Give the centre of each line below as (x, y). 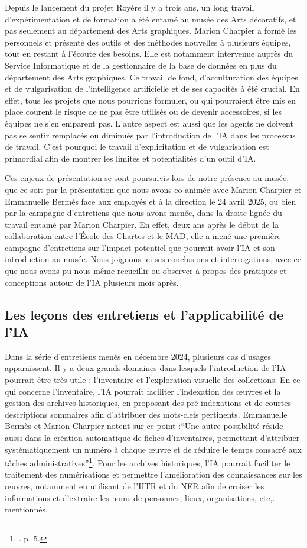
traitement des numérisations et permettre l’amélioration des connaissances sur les (153, 474)
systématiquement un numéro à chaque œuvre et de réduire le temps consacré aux (153, 449)
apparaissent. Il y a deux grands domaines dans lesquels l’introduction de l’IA (146, 368)
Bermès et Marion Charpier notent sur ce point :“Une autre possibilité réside (144, 426)
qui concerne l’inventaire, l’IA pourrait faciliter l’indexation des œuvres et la (143, 391)
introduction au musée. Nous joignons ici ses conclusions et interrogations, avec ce (153, 259)
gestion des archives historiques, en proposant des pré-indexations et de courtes (148, 403)
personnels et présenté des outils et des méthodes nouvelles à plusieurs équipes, (148, 42)
